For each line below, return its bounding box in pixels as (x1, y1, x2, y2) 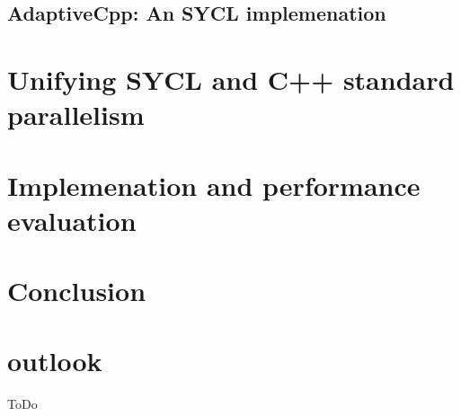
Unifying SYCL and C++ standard (7, 60, 455, 97)
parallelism (7, 96, 145, 133)
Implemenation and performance (7, 166, 421, 203)
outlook (7, 342, 102, 379)
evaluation (7, 201, 137, 238)
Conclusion (7, 272, 146, 309)
